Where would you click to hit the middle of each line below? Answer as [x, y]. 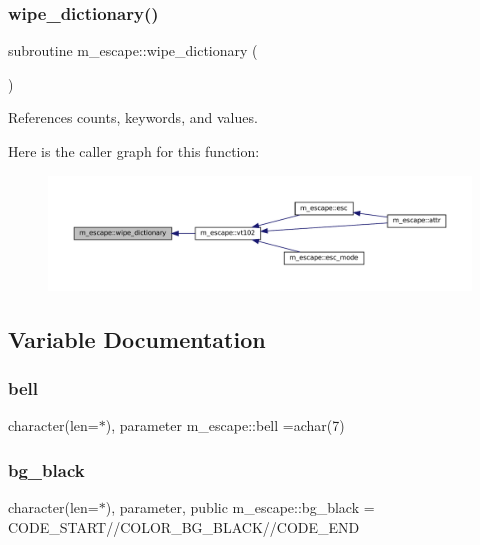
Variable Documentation [137, 338]
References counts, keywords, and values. [133, 117]
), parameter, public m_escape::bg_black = [240, 507]
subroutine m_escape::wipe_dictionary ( [133, 50]
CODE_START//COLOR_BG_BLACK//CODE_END [184, 526]
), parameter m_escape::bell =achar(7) [225, 425]
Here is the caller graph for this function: [134, 151]
